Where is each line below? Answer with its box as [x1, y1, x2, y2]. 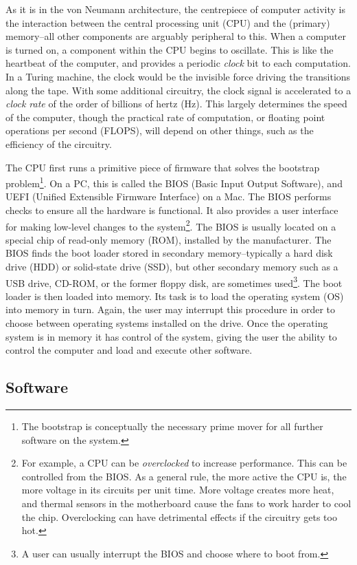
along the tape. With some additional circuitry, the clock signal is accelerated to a [5, 83, 352, 97]
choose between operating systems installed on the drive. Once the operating [5, 316, 328, 330]
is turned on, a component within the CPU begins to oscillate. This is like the [5, 42, 334, 56]
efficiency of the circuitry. [5, 136, 112, 151]
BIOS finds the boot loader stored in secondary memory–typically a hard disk [5, 246, 333, 260]
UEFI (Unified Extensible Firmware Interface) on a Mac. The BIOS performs [5, 189, 332, 204]
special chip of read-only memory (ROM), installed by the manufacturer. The [5, 232, 332, 246]
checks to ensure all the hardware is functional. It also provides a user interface [5, 202, 338, 217]
